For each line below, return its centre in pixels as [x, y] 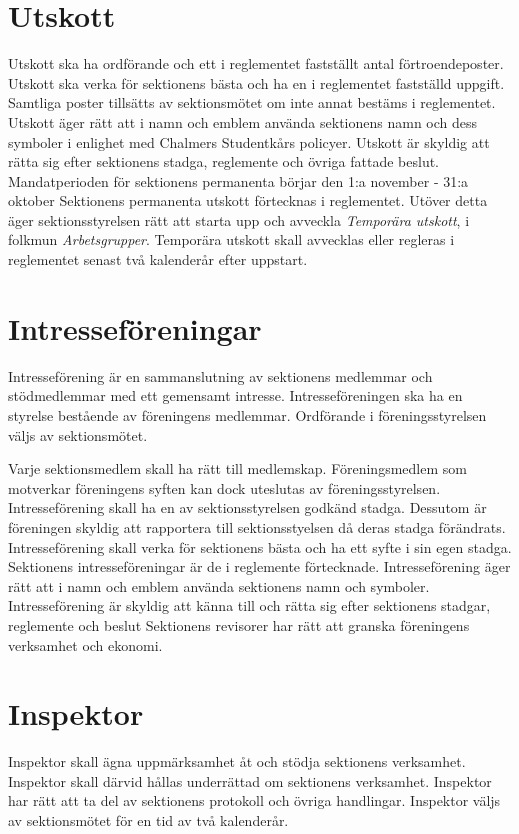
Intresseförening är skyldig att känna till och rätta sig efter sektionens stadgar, [249, 605]
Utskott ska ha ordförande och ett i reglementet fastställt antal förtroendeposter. [256, 63]
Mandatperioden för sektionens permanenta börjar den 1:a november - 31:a [238, 180]
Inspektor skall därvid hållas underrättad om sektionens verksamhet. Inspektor [250, 780]
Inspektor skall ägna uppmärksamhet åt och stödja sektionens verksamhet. [237, 761]
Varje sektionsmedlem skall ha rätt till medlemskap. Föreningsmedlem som [237, 468]
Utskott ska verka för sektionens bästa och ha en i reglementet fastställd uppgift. [256, 82]
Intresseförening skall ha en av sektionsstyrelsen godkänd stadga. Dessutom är [247, 507]
